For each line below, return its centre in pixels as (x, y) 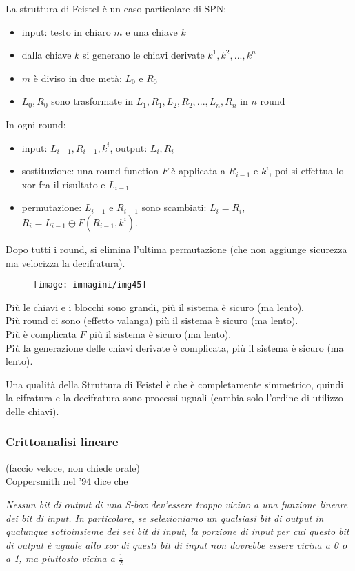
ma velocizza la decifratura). (65, 262)
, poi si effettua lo (306, 171)
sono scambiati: (174, 207)
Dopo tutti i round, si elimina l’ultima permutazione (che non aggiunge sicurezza (176, 249)
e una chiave (152, 31)
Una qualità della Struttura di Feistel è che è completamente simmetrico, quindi (175, 384)
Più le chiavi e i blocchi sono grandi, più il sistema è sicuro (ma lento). (155, 307)
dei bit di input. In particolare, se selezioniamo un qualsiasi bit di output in (165, 518)
